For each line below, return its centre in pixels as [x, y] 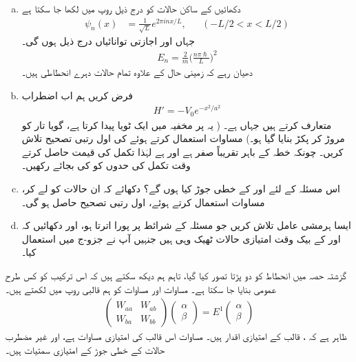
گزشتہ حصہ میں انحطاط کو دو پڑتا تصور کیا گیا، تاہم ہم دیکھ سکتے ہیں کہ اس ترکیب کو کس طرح [176, 275]
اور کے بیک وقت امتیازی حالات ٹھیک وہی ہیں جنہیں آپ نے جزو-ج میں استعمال [181, 238]
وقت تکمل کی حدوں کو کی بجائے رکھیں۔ [106, 165]
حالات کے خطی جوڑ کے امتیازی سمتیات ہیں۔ [85, 349]
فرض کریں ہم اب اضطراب [77, 95]
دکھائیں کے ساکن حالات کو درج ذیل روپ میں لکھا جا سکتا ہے [131, 8]
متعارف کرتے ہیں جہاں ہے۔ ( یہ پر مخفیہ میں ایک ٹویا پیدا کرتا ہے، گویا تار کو [177, 124]
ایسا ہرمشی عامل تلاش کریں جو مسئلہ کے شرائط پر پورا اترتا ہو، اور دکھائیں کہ [186, 225]
